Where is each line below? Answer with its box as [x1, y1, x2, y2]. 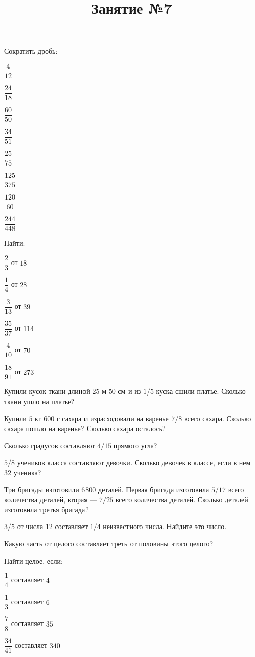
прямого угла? [113, 440, 157, 450]
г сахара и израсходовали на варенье [56, 413, 169, 423]
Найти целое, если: [4, 555, 63, 566]
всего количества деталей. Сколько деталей [115, 494, 248, 505]
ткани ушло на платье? [4, 396, 75, 407]
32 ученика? [4, 467, 41, 477]
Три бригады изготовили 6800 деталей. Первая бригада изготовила [4, 484, 209, 495]
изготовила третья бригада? [4, 504, 89, 514]
